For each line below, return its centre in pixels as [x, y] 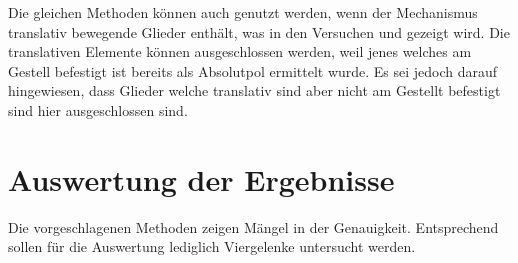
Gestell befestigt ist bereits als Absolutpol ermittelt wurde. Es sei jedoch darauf [253, 70]
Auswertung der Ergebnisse [201, 178]
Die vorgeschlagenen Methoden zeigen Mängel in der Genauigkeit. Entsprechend [253, 226]
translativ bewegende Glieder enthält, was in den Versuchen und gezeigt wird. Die [259, 31]
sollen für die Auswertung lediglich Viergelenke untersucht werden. [212, 246]
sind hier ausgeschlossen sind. [98, 109]
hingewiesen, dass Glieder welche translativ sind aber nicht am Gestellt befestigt [254, 90]
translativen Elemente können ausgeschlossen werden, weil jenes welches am [240, 51]
